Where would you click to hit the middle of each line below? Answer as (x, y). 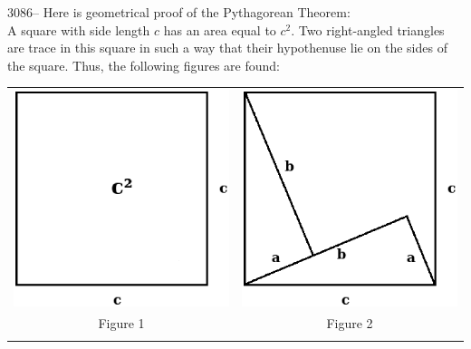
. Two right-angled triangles (368, 29)
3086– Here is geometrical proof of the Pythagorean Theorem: (179, 12)
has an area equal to (220, 29)
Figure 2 (350, 323)
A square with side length (79, 29)
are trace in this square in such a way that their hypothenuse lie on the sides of (227, 48)
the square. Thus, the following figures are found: (144, 65)
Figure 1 (121, 323)
